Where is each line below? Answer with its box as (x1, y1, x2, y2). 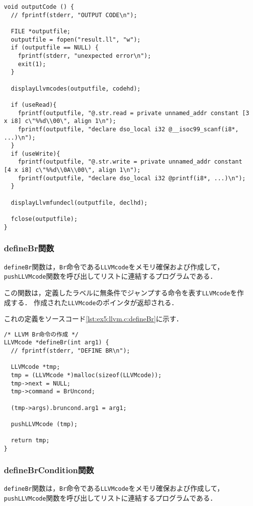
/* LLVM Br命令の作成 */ (4, 331, 79, 338)
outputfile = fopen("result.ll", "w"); (11, 36, 141, 43)
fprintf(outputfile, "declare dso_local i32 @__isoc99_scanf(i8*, (18, 125, 239, 133)
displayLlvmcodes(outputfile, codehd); (11, 85, 141, 92)
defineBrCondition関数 (4, 463, 94, 476)
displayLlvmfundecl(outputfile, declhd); (11, 199, 148, 206)
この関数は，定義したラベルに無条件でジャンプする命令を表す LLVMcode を (4, 287, 237, 297)
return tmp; (11, 437, 50, 444)
